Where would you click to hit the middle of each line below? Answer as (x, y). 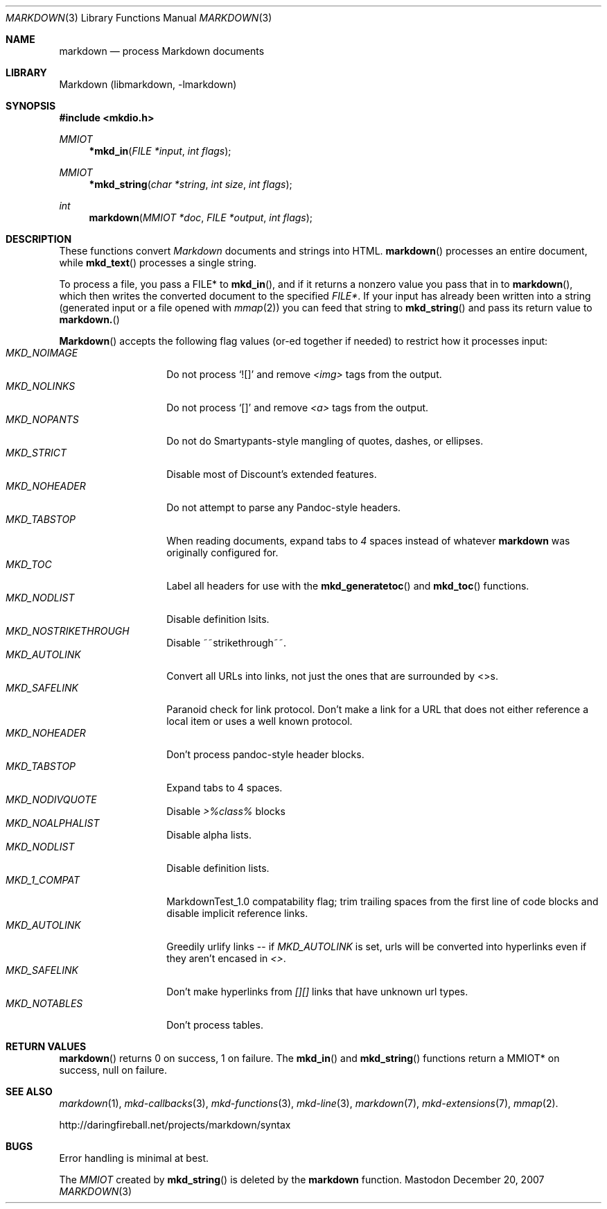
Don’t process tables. (215, 1025)
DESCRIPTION (39, 239)
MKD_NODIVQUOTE (51, 799)
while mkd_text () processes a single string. (158, 263)
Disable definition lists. (218, 868)
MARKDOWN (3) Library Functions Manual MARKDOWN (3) (139, 18)
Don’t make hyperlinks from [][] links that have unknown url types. (317, 992)
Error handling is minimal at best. (134, 1158)
